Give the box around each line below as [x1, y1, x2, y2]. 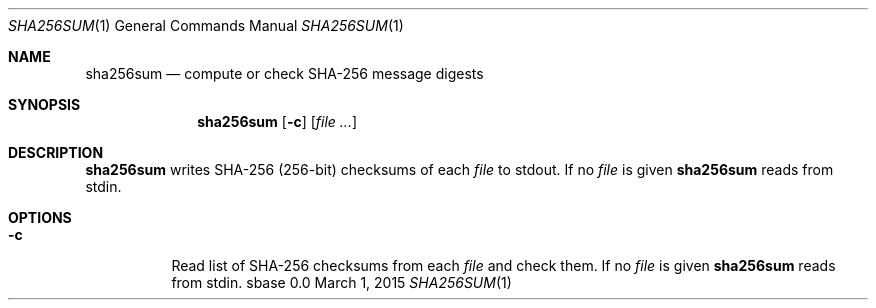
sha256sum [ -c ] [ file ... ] [197, 113, 358, 130]
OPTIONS [8, 209, 72, 226]
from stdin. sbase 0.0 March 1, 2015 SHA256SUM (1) [171, 274, 512, 291]
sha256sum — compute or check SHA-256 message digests [85, 65, 484, 82]
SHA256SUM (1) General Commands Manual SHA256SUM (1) [8, 17, 404, 34]
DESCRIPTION [8, 144, 104, 161]
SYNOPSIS [8, 96, 81, 113]
